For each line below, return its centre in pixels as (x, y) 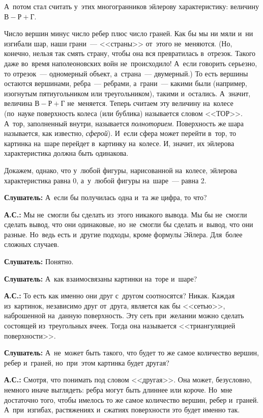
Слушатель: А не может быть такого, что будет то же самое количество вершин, (131, 353)
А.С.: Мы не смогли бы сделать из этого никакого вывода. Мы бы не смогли (126, 214)
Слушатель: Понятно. (39, 261)
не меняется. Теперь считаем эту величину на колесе (150, 103)
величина (18, 103)
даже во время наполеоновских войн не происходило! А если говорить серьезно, (131, 63)
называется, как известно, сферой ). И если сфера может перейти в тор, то (120, 133)
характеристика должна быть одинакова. (66, 153)
